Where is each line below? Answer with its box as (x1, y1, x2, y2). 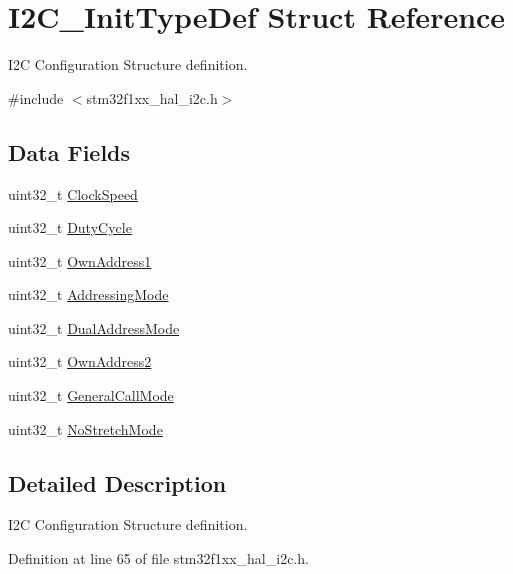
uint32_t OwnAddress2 (8, 351, 152, 372)
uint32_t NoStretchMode (8, 418, 163, 439)
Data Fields (8, 136, 131, 167)
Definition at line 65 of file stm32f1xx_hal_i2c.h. (8, 548, 309, 569)
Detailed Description (8, 467, 227, 498)
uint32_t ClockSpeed (8, 183, 138, 204)
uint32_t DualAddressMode (8, 317, 180, 338)
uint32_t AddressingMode (8, 284, 169, 305)
